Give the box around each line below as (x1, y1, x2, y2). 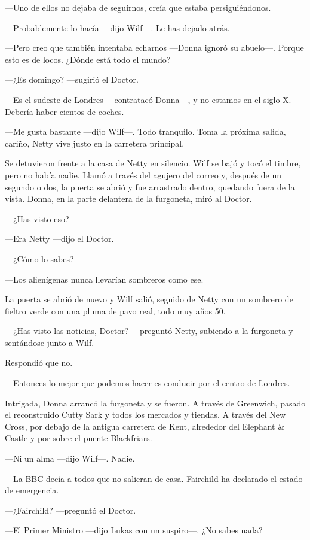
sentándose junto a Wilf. (5, 336, 94, 348)
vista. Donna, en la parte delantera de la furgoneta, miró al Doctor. (5, 192, 252, 205)
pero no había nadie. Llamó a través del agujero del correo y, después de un (5, 168, 282, 181)
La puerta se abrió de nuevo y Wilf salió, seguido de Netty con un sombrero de (5, 293, 293, 305)
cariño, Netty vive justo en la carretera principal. (5, 136, 185, 149)
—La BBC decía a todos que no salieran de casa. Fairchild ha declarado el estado (5, 472, 303, 484)
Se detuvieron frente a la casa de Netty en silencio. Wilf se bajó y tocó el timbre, (5, 157, 301, 169)
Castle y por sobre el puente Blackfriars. (5, 432, 152, 444)
